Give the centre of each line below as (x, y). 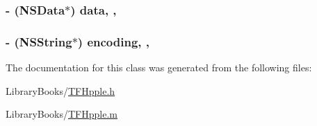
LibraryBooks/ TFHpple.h (60, 90)
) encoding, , (113, 41)
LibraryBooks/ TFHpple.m (62, 114)
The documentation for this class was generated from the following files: (159, 67)
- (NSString (39, 41)
